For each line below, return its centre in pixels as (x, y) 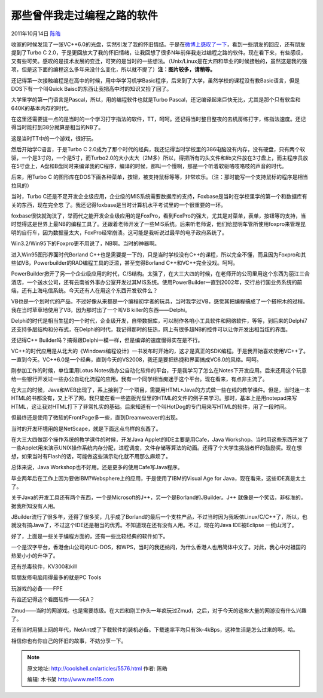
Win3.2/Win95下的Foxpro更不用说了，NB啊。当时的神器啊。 (85, 244)
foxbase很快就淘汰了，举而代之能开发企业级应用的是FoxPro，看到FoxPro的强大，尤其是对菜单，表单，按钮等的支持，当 (159, 216)
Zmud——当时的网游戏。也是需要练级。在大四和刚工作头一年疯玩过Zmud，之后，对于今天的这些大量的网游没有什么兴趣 (159, 610)
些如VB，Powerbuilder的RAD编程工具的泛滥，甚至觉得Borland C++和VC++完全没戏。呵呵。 (125, 262)
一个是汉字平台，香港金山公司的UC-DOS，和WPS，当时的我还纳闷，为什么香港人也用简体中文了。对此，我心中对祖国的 (159, 547)
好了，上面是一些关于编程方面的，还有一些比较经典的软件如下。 (90, 536)
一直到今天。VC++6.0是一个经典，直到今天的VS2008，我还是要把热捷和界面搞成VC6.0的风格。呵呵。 (137, 359)
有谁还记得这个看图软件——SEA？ (53, 599)
